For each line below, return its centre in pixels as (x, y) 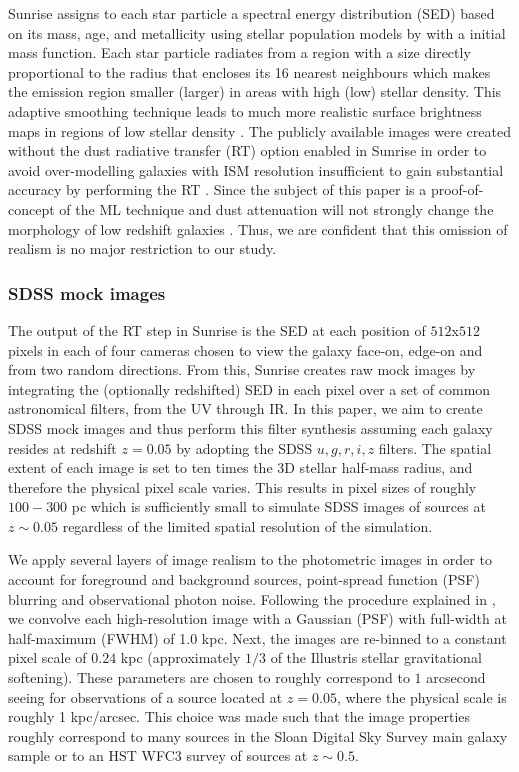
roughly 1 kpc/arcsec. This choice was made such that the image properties (239, 716)
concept (31, 208)
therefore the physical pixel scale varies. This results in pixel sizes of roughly (242, 486)
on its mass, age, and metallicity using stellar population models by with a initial (257, 32)
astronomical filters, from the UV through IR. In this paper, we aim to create (245, 408)
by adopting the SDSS (244, 447)
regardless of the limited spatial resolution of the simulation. (247, 525)
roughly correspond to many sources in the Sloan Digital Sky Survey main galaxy (258, 735)
